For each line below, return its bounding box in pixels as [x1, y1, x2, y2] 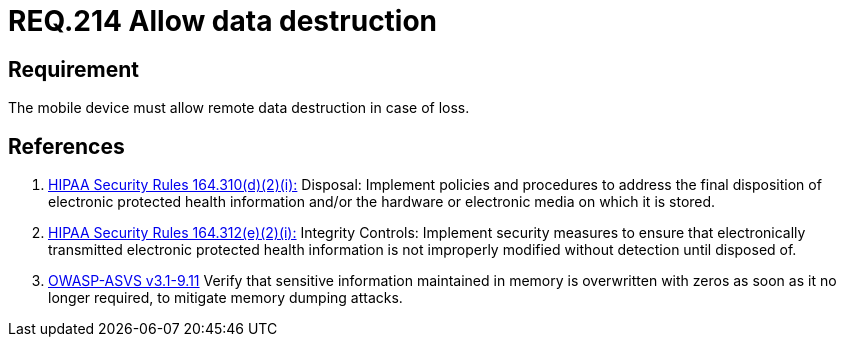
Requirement [8, 56, 140, 82]
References [8, 133, 125, 159]
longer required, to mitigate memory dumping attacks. [48, 289, 403, 307]
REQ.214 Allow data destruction [8, 4, 438, 38]
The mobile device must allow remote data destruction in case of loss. [8, 99, 470, 117]
